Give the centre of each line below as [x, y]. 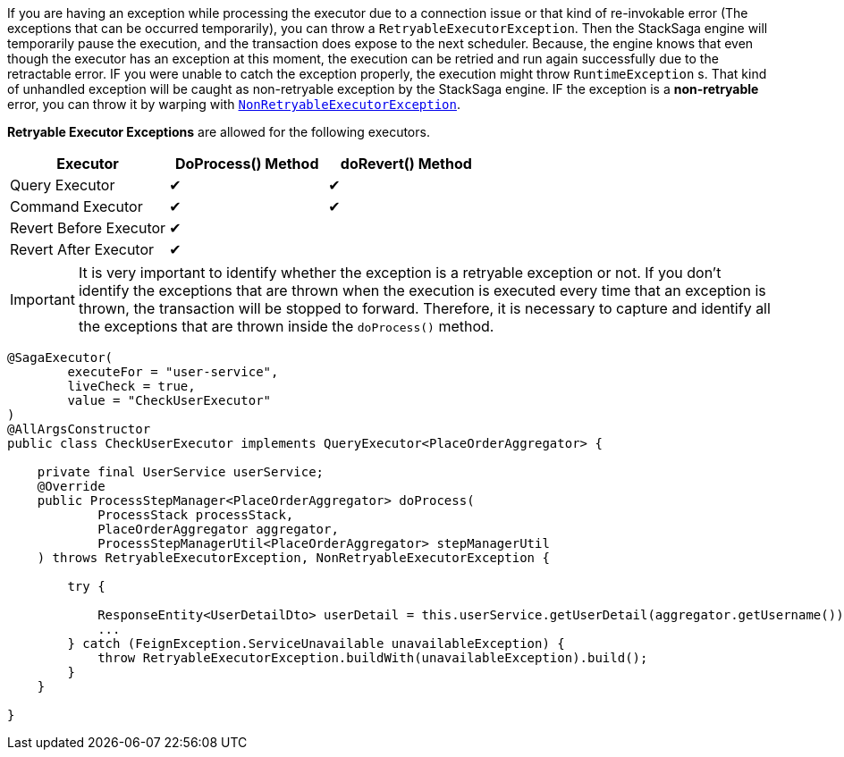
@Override [71, 486]
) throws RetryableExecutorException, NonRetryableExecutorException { [293, 558]
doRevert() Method [406, 164]
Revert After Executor [82, 249]
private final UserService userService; [181, 472]
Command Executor [76, 206]
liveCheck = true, [131, 386]
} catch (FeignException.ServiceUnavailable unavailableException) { [316, 643]
